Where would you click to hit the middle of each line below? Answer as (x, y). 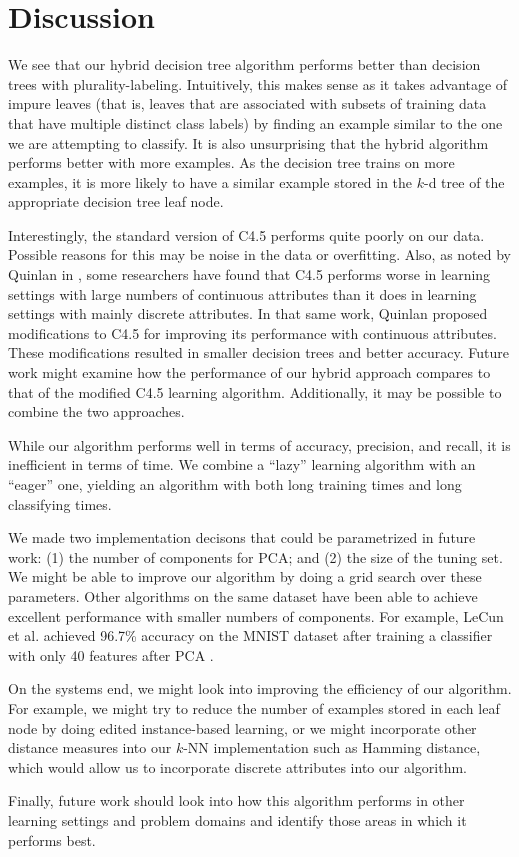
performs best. (52, 839)
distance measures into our (90, 747)
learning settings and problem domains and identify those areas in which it (237, 819)
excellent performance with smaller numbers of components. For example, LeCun (256, 615)
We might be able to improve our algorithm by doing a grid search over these (245, 576)
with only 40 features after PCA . (111, 654)
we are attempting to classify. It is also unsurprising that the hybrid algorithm (248, 142)
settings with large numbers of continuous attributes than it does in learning (242, 293)
